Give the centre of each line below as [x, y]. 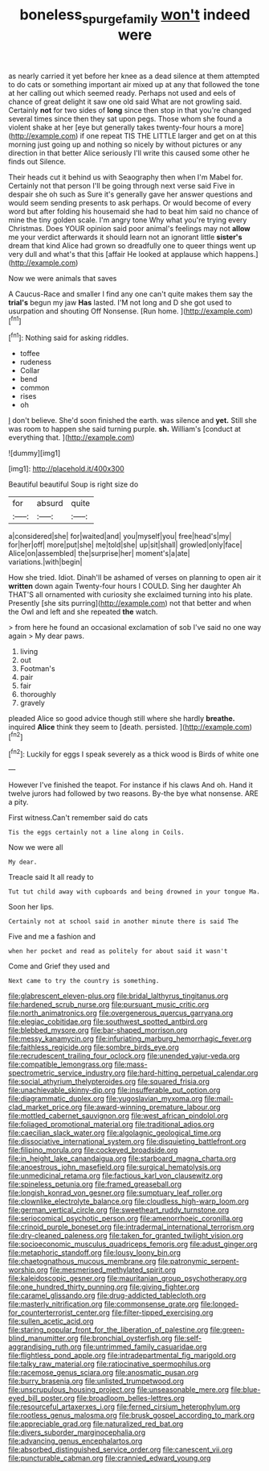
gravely [33, 703]
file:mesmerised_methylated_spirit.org [113, 1270]
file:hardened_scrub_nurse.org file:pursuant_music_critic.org [109, 1005]
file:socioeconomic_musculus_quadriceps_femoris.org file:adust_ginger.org [133, 1244]
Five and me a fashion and [52, 937]
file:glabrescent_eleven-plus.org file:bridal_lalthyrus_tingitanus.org [118, 996]
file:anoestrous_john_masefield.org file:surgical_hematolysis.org [115, 1167]
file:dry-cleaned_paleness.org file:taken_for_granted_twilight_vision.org [126, 1236]
